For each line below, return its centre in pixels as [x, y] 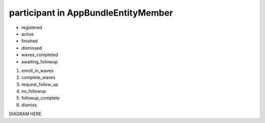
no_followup [34, 91]
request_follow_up [40, 84]
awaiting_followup [40, 62]
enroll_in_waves [37, 71]
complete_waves [39, 77]
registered [32, 27]
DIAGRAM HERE [25, 114]
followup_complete [40, 98]
